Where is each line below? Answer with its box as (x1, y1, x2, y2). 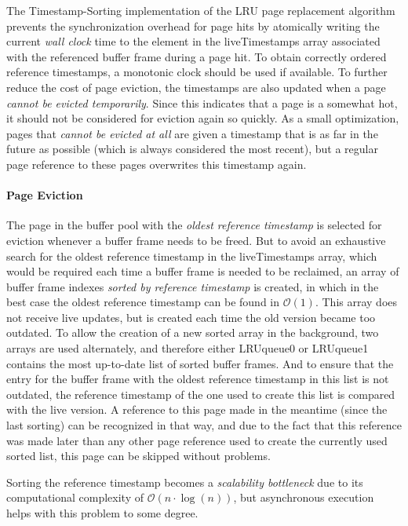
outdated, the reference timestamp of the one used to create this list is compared (6, 385, 395, 402)
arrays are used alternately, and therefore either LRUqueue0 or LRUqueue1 (6, 340, 369, 356)
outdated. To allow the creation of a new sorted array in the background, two (6, 324, 379, 341)
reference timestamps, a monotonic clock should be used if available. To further (6, 64, 388, 80)
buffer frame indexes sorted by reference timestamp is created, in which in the (6, 278, 379, 294)
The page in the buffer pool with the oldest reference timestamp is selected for (6, 217, 382, 233)
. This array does (315, 294, 398, 310)
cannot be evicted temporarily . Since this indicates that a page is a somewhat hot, (6, 94, 398, 111)
